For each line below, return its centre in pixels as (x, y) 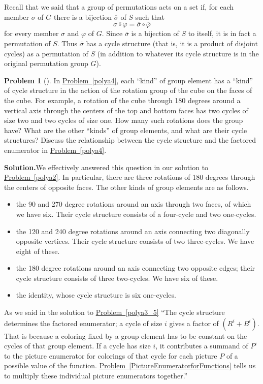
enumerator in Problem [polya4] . (55, 150)
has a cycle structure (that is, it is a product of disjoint (172, 43)
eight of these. (38, 251)
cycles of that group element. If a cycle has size (77, 346)
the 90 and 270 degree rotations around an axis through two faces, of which (134, 204)
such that (150, 17)
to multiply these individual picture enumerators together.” (96, 376)
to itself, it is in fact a (222, 33)
